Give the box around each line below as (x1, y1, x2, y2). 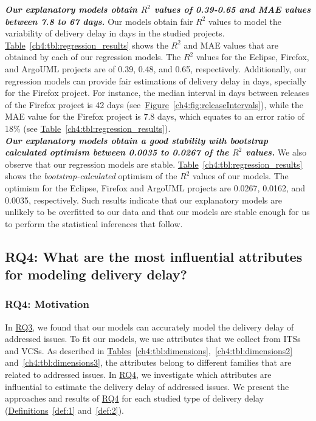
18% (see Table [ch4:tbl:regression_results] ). (5, 122, 171, 134)
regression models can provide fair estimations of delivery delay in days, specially (5, 74, 307, 87)
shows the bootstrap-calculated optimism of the (5, 169, 177, 182)
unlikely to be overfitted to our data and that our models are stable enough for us (5, 205, 310, 218)
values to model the (208, 15, 281, 27)
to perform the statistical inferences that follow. (5, 217, 183, 230)
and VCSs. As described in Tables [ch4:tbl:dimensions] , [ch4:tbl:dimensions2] (5, 344, 293, 357)
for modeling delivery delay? (5, 265, 187, 284)
